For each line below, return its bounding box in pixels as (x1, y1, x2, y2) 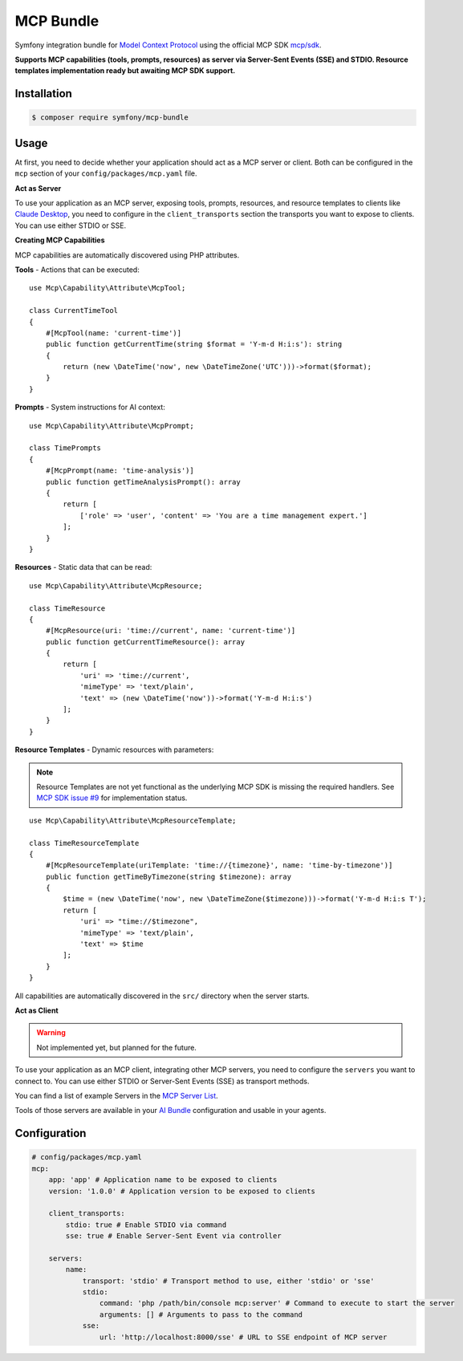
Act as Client (14, 1006, 59, 1015)
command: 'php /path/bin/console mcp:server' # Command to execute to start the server (99, 1298, 455, 1308)
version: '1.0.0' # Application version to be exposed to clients (48, 1186, 316, 1196)
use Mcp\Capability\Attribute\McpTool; (29, 283, 186, 293)
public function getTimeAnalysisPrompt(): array (45, 477, 241, 486)
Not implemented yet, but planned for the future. (36, 1042, 197, 1052)
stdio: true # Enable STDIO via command (65, 1220, 227, 1229)
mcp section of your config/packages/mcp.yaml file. (14, 169, 197, 178)
